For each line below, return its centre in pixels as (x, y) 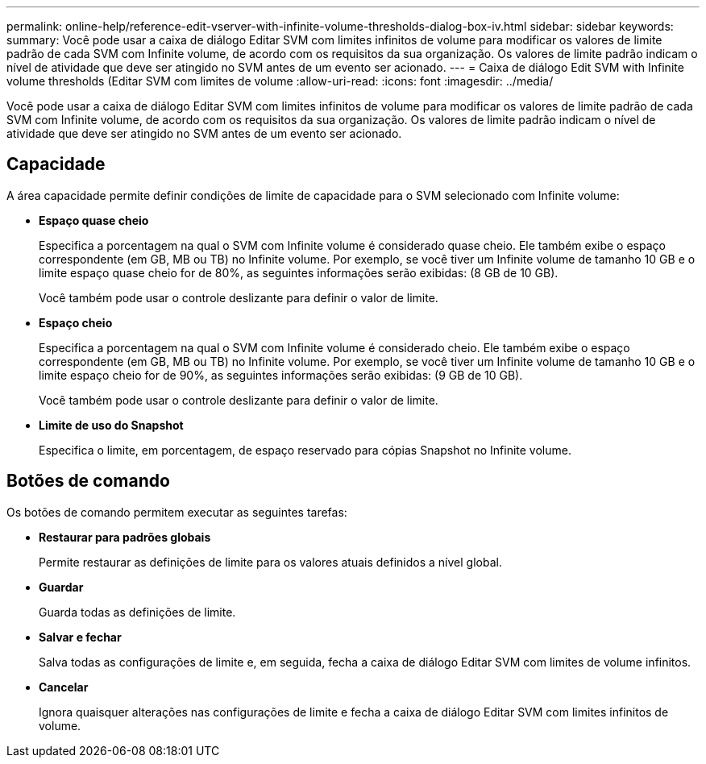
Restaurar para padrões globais (125, 537)
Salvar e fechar (80, 637)
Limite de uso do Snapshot (111, 425)
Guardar (61, 587)
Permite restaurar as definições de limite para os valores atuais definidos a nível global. (270, 562)
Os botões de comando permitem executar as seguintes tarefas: (177, 512)
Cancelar (64, 687)
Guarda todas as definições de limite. (137, 612)
